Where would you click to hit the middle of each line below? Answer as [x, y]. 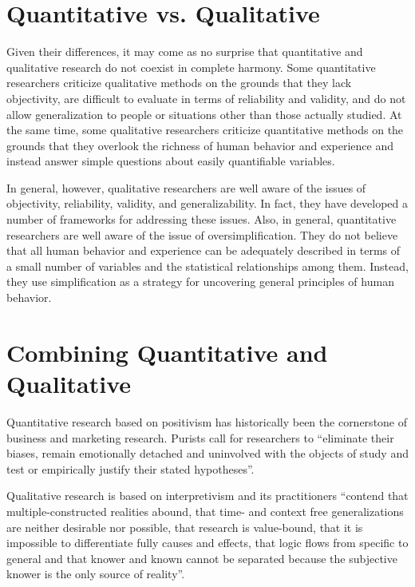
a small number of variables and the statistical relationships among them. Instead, [207, 266]
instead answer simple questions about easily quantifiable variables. [171, 161]
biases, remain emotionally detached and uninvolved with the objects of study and [207, 453]
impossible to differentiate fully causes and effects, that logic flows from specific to [207, 543]
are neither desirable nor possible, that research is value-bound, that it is [185, 527]
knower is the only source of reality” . [96, 574]
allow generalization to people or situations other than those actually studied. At [204, 114]
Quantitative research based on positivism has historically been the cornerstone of [207, 421]
